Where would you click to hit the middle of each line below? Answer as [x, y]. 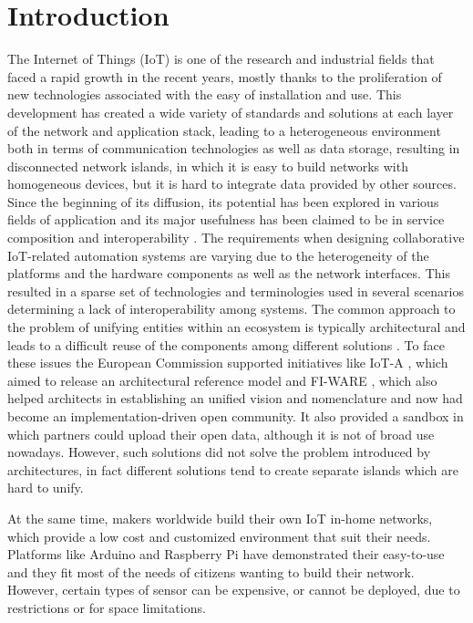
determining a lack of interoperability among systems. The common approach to [231, 309]
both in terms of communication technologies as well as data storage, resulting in [234, 148]
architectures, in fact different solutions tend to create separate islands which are [233, 469]
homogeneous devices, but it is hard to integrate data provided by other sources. [232, 184]
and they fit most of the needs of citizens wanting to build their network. [211, 571]
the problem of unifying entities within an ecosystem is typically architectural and [236, 327]
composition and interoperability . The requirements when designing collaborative [236, 238]
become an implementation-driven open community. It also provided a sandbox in [236, 416]
